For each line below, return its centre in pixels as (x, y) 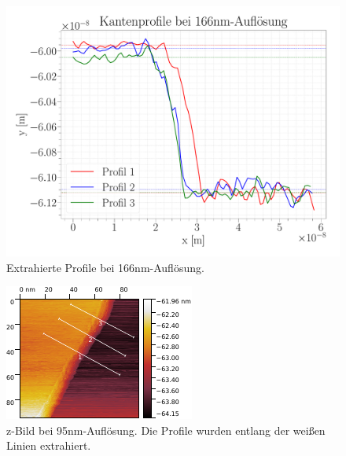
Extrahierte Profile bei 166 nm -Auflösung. (105, 267)
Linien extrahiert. (49, 445)
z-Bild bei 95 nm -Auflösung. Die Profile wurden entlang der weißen (166, 430)
